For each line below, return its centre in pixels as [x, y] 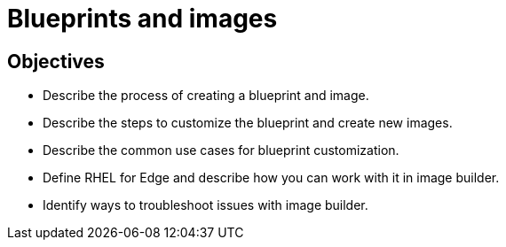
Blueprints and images [142, 19]
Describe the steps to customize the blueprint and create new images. [248, 123]
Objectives [56, 61]
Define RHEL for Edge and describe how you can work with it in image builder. [271, 178]
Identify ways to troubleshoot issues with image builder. [206, 205]
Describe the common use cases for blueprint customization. [221, 151]
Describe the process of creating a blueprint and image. [206, 96]
